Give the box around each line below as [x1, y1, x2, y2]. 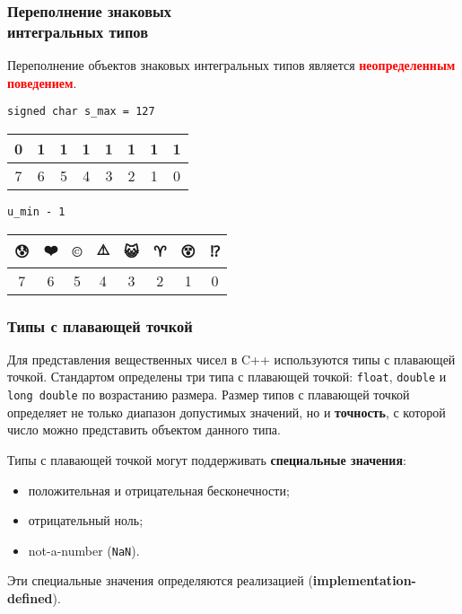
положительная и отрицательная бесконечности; [28, 480, 290, 499]
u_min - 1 [7, 205, 65, 218]
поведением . [7, 73, 77, 92]
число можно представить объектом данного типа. [7, 420, 281, 439]
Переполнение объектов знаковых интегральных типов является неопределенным [7, 56, 456, 75]
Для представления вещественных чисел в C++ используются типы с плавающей [7, 349, 456, 368]
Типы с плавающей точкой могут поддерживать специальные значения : [7, 450, 406, 469]
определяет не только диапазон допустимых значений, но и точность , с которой [7, 402, 446, 421]
